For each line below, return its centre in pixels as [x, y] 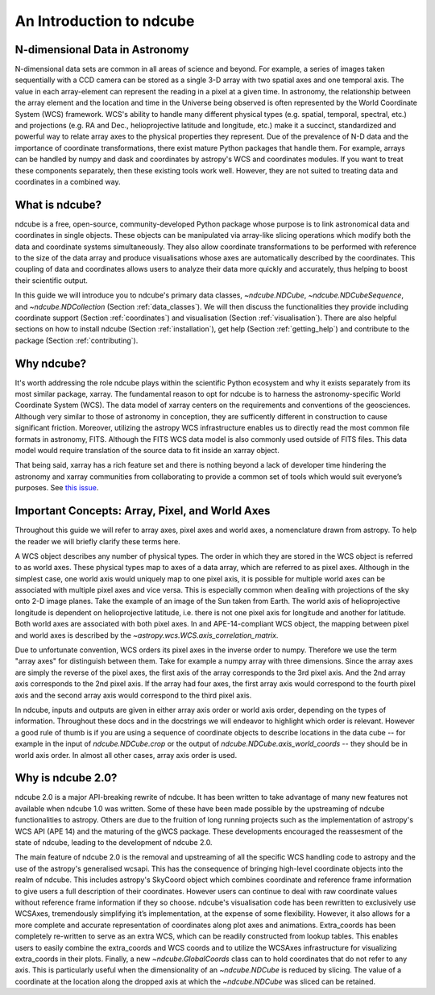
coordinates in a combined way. [68, 181]
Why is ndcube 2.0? [66, 778]
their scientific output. [52, 280]
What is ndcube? [58, 204]
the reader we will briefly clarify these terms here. [97, 541]
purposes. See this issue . [57, 488]
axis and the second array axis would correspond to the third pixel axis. [133, 695]
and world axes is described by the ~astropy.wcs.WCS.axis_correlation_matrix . [147, 635]
